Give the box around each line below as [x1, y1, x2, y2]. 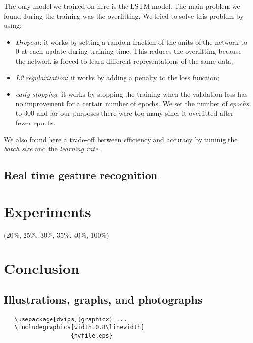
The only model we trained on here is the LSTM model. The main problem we [4, 1, 240, 11]
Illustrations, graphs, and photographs [4, 292, 202, 307]
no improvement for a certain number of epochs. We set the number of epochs [15, 98, 249, 108]
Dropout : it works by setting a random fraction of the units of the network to [15, 36, 247, 47]
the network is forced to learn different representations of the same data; [15, 55, 233, 66]
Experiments [4, 201, 91, 221]
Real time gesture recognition [4, 168, 158, 183]
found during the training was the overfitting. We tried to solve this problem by [4, 10, 244, 21]
